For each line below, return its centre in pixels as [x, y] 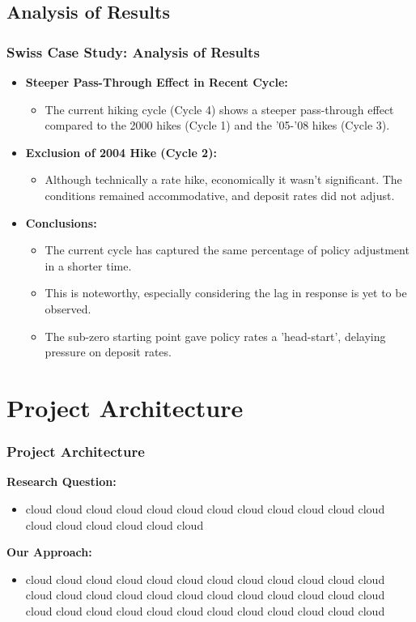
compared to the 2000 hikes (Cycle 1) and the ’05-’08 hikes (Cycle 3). [217, 125]
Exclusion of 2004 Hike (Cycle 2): [121, 152]
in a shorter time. [88, 265]
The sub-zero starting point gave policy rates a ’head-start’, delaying [215, 336]
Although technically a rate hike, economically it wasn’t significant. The [223, 179]
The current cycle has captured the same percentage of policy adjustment [227, 250]
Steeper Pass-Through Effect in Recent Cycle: [157, 82]
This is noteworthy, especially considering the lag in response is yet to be [226, 293]
